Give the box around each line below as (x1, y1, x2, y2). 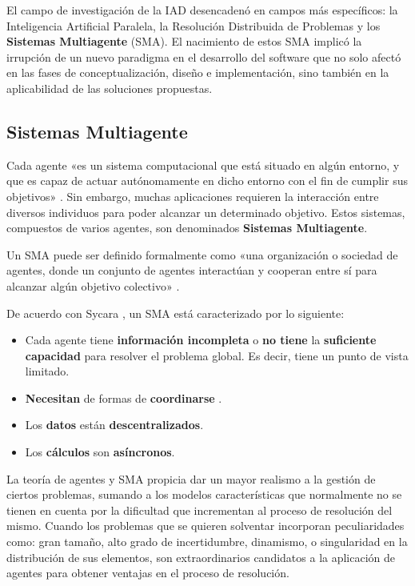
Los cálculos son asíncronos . (25, 444, 175, 460)
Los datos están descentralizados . (25, 416, 204, 433)
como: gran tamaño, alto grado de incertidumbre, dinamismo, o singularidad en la (6, 533, 408, 550)
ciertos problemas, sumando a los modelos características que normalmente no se (6, 486, 402, 503)
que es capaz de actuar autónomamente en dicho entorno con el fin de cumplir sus (6, 172, 408, 189)
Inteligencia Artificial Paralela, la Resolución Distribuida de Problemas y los (6, 17, 381, 34)
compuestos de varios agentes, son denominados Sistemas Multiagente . (6, 219, 368, 236)
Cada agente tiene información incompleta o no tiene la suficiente (25, 331, 377, 348)
